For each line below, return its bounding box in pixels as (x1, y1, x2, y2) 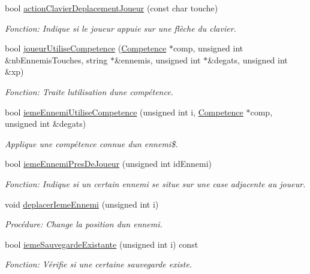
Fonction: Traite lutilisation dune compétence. (5, 85, 173, 98)
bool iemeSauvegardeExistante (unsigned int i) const (5, 238, 198, 250)
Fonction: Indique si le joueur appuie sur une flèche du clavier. (5, 22, 236, 34)
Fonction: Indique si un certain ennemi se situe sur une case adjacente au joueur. (5, 177, 306, 190)
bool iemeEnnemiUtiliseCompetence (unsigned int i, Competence (5, 105, 243, 118)
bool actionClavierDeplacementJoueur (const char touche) (5, 2, 218, 14)
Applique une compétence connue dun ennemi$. (5, 137, 178, 150)
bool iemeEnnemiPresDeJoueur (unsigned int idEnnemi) (5, 157, 212, 170)
